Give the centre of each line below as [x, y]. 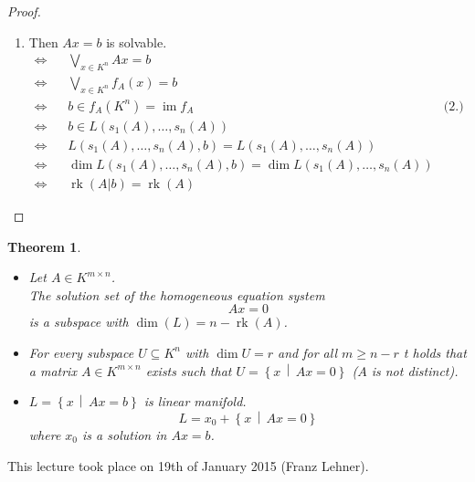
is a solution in [125, 435]
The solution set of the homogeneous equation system [177, 294]
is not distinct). [415, 370]
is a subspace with [79, 322]
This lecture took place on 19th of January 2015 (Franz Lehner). [188, 465]
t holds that [435, 352]
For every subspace [81, 352]
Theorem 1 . [44, 246]
